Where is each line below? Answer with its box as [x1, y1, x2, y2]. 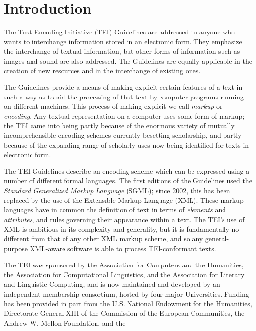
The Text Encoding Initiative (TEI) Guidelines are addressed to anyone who [4, 27, 235, 37]
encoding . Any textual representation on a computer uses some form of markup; [4, 110, 245, 121]
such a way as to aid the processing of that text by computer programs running [4, 91, 244, 101]
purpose [4, 243, 28, 253]
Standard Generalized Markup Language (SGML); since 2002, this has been [4, 185, 230, 196]
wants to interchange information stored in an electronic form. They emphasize [4, 36, 242, 46]
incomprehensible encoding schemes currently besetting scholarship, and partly [4, 130, 242, 140]
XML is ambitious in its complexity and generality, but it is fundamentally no [4, 224, 239, 234]
